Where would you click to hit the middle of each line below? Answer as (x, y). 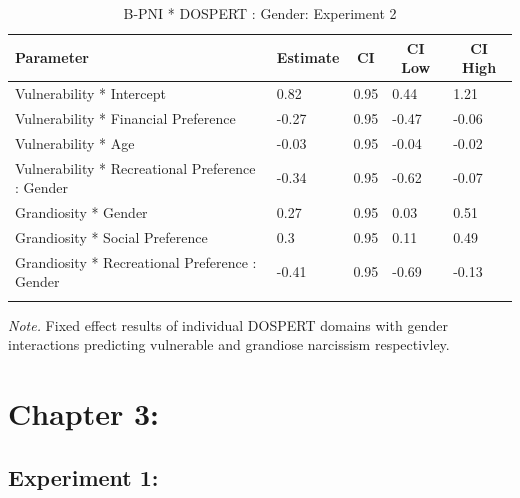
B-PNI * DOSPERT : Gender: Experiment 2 (260, 13)
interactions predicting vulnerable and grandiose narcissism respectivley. (229, 344)
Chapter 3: (84, 413)
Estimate (308, 57)
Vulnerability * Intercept (90, 93)
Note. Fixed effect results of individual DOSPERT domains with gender (228, 324)
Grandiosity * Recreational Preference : (136, 261)
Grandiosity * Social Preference (111, 236)
